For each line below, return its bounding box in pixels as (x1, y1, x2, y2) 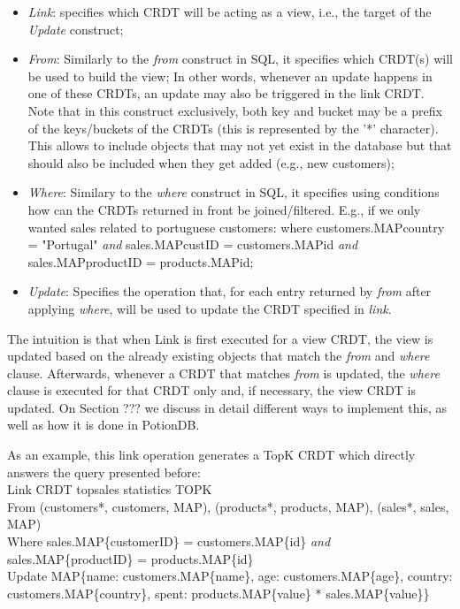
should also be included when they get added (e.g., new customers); (27, 153, 395, 171)
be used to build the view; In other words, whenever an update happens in (27, 66, 433, 85)
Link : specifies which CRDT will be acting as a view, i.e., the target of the (27, 3, 432, 20)
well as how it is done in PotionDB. (7, 415, 200, 434)
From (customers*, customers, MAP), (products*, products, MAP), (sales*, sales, (7, 497, 449, 515)
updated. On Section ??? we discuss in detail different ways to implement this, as (7, 398, 448, 416)
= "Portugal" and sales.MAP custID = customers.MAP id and (27, 235, 358, 254)
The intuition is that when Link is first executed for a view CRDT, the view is (7, 329, 433, 347)
